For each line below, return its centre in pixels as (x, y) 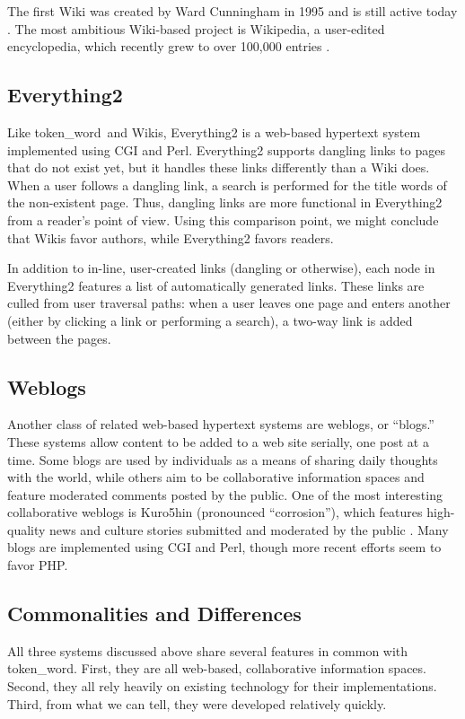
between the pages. (59, 338)
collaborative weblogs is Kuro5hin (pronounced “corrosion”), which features (215, 512)
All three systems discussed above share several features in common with (208, 650)
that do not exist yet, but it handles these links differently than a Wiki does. (219, 167)
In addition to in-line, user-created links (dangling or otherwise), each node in (221, 268)
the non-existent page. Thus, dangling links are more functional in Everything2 (225, 202)
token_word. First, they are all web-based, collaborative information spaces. (217, 668)
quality (26, 529)
